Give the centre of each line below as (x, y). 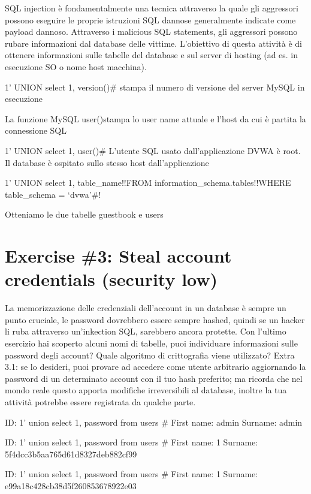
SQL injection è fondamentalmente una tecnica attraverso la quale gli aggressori (152, 8)
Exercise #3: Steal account (118, 256)
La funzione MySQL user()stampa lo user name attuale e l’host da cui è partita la (155, 118)
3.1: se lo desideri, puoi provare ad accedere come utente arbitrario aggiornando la (155, 367)
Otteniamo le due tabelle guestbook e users (84, 214)
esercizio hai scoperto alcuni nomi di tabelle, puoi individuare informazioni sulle (151, 343)
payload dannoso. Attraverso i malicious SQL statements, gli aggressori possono (151, 31)
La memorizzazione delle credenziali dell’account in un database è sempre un (146, 308)
